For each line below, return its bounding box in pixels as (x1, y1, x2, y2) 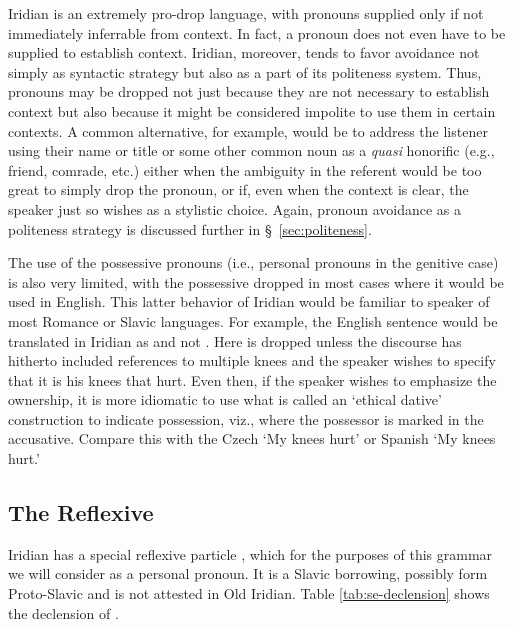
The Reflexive (8, 497, 154, 528)
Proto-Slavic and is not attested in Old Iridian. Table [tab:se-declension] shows (8, 583, 490, 604)
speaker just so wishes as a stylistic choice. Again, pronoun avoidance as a (8, 198, 461, 219)
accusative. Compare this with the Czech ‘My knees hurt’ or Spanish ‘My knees (8, 428, 496, 449)
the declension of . (8, 602, 119, 623)
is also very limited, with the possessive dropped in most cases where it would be (8, 271, 504, 292)
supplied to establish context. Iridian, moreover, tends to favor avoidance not (8, 42, 480, 63)
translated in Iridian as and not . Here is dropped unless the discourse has (8, 330, 462, 351)
